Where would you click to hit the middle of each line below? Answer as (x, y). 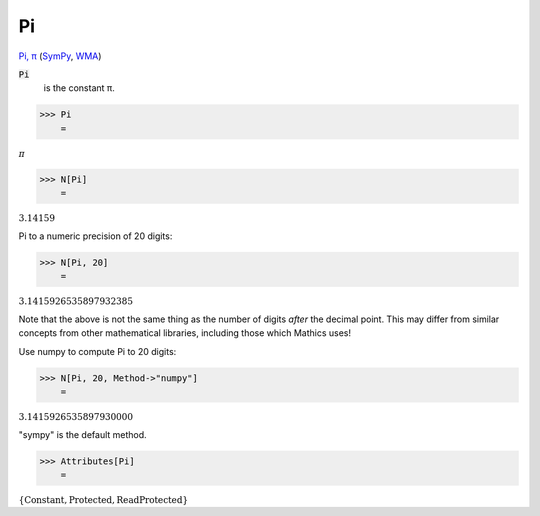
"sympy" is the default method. (82, 434)
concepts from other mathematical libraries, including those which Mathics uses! (185, 333)
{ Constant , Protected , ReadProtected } (103, 499)
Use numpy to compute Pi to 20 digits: (97, 351)
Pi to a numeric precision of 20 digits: (95, 236)
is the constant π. (79, 88)
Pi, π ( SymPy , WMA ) (60, 56)
